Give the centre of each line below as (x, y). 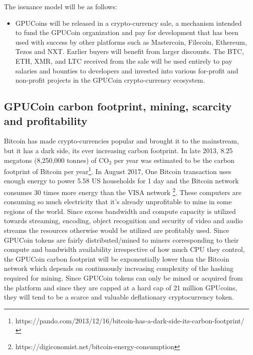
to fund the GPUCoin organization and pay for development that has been (127, 32)
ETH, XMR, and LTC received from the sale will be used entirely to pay (124, 61)
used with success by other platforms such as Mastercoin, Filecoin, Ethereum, (131, 42)
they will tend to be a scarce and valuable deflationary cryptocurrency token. (119, 297)
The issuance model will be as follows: (61, 6)
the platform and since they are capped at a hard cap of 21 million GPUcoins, (121, 287)
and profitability (46, 120)
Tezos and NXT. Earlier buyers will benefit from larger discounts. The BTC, (130, 51)
